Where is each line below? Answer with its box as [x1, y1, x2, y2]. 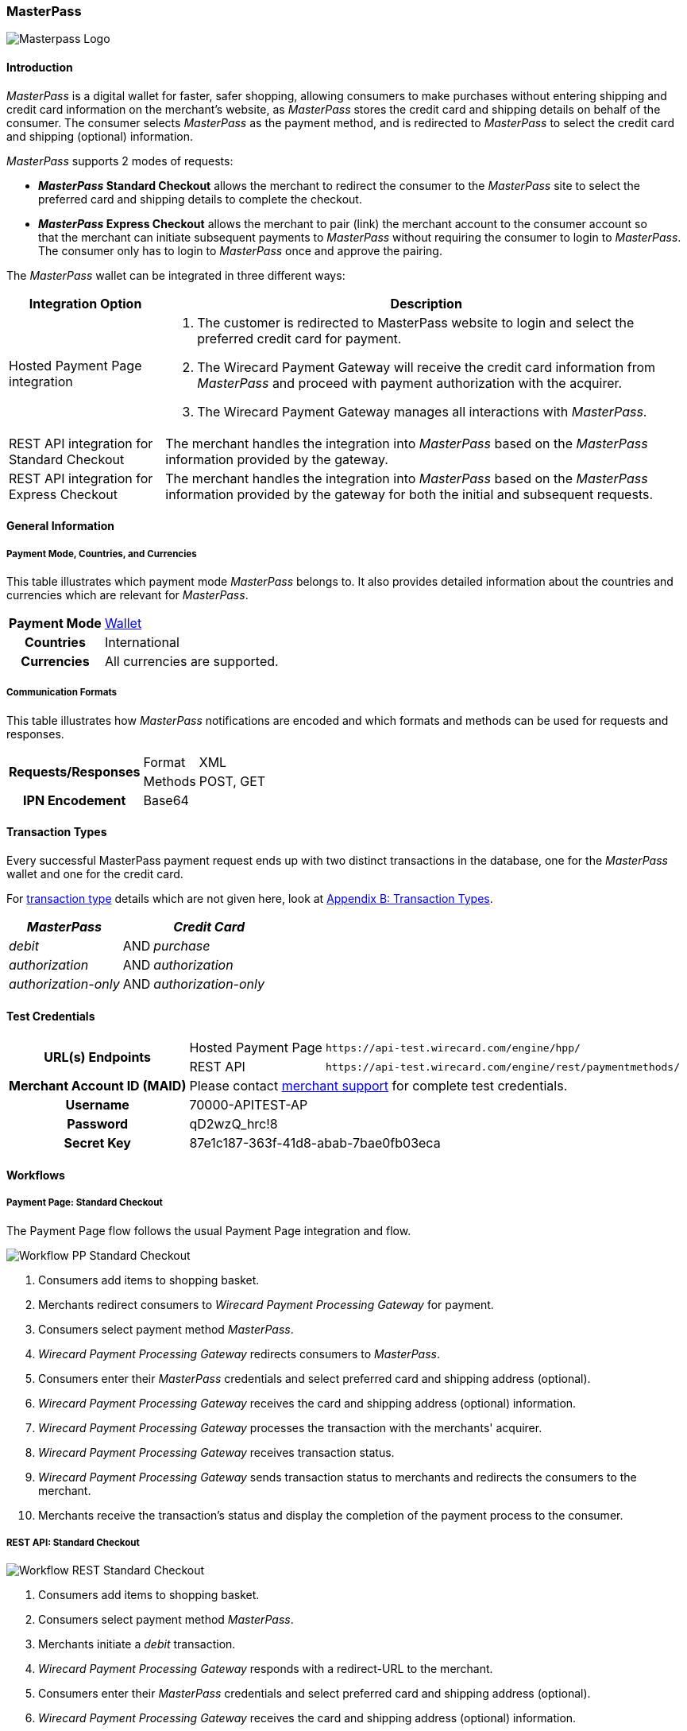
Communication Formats [6, 687, 118, 699]
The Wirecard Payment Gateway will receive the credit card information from [197, 358, 656, 375]
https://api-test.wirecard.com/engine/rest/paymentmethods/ [325, 1060, 681, 1073]
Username [65, 1097, 129, 1113]
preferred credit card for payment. [197, 330, 402, 347]
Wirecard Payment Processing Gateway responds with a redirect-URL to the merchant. [38, 1662, 493, 1676]
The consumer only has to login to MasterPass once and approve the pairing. [38, 243, 442, 258]
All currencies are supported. [104, 653, 279, 669]
